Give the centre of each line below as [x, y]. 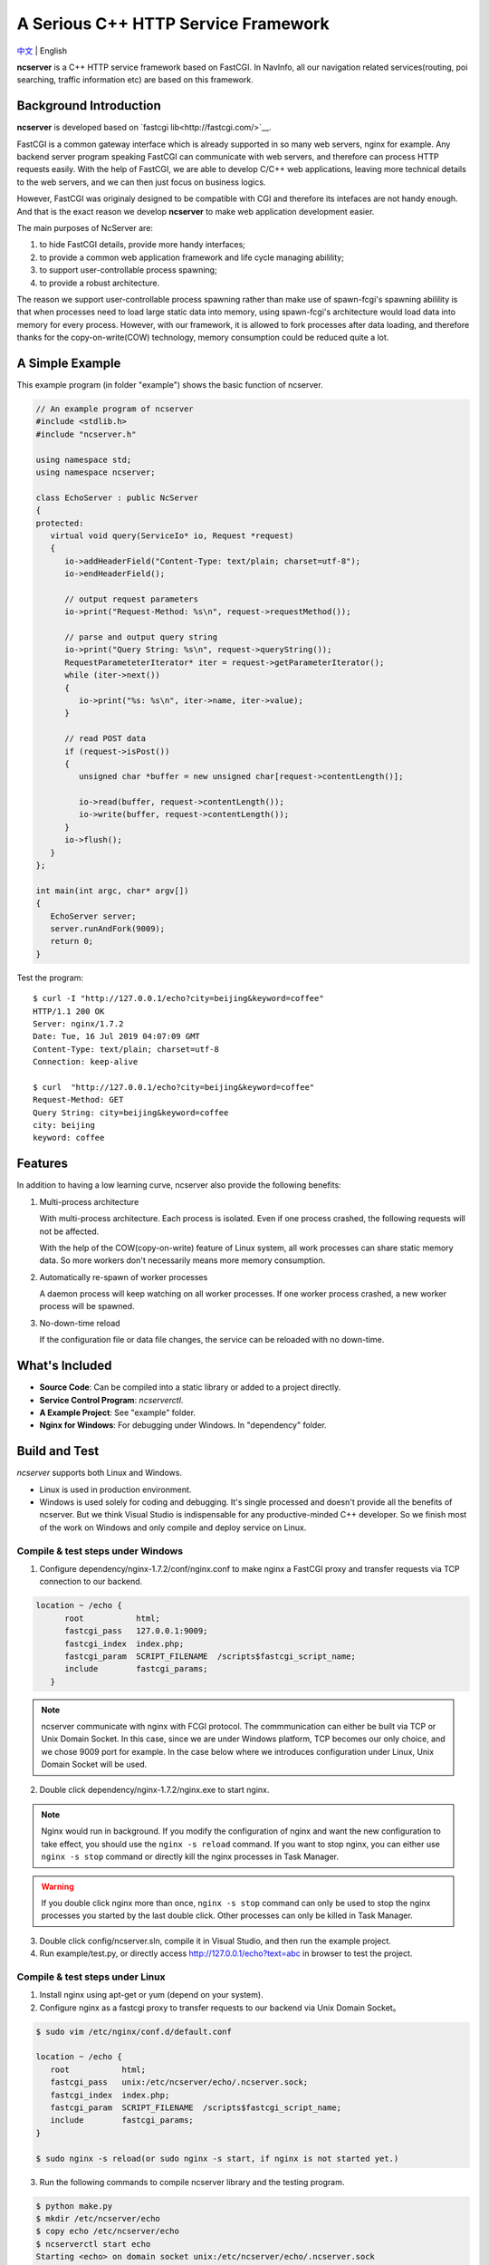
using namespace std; [84, 459]
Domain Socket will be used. [94, 1764]
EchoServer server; [93, 916]
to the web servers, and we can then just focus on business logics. [141, 182]
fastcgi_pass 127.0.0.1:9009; [136, 1631]
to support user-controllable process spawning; [128, 270]
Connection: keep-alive [86, 1062]
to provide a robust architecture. [100, 283]
